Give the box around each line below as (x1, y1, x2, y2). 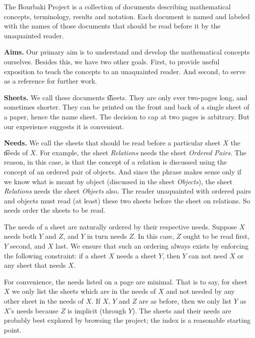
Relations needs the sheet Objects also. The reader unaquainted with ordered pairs (4, 186, 251, 196)
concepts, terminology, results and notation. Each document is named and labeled (4, 11, 250, 21)
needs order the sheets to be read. (4, 205, 105, 215)
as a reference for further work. (4, 76, 97, 86)
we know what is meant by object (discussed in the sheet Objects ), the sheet (4, 176, 232, 186)
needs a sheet (116, 250, 156, 260)
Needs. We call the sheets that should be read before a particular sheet (4, 138, 221, 148)
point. (4, 324, 22, 335)
